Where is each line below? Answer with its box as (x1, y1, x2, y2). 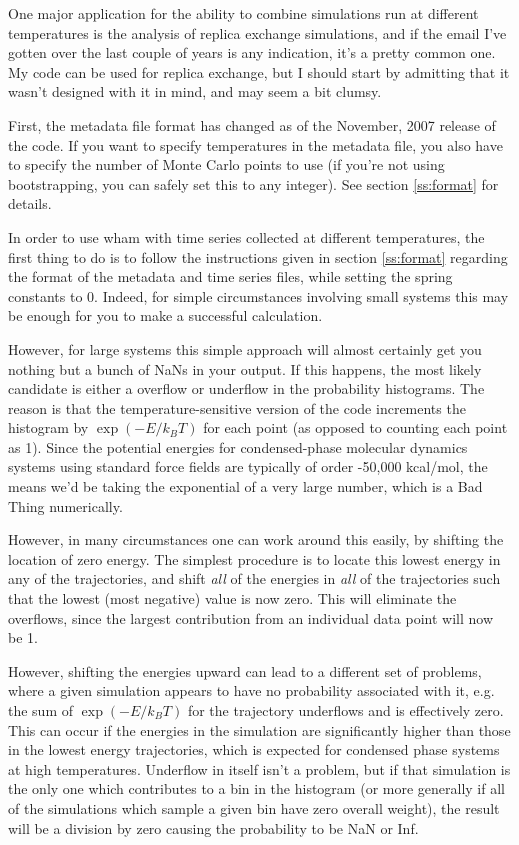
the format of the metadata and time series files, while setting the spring (8, 266, 453, 287)
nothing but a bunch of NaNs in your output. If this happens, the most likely (8, 358, 482, 379)
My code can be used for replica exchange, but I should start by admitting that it (8, 61, 510, 82)
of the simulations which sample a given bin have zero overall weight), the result (8, 797, 500, 818)
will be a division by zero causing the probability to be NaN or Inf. (8, 817, 419, 838)
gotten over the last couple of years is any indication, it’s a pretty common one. (8, 42, 496, 63)
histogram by (8, 417, 89, 438)
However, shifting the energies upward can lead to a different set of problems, (8, 660, 482, 681)
